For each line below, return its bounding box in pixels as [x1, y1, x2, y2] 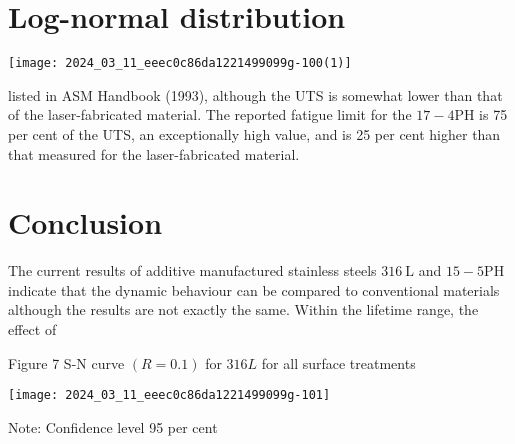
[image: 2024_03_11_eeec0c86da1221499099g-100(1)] [8, 56, 352, 71]
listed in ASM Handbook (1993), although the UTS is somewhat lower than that [8, 84, 503, 105]
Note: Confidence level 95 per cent [8, 416, 218, 437]
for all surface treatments [261, 352, 416, 373]
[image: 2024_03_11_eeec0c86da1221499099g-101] [8, 388, 331, 403]
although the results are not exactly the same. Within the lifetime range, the [8, 299, 479, 320]
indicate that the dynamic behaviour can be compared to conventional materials [8, 279, 500, 300]
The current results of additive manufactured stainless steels [8, 260, 377, 281]
